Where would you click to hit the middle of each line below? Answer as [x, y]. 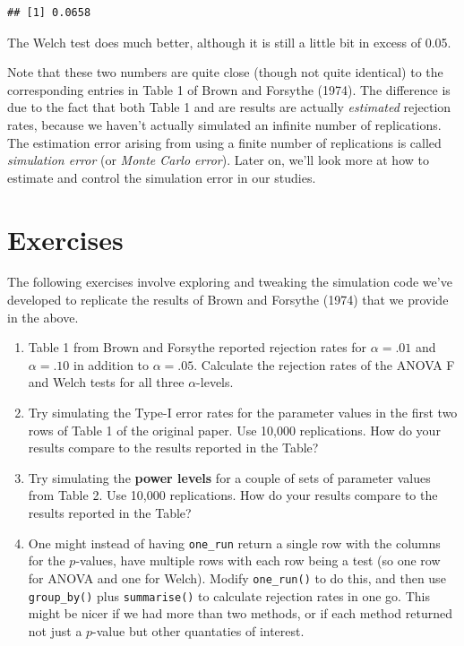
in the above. [43, 317]
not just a [55, 630]
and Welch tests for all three [106, 382]
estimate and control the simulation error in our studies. [162, 177]
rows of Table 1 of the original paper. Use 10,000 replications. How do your [234, 430]
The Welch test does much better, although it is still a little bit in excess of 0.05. [229, 42]
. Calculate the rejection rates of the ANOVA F [324, 364]
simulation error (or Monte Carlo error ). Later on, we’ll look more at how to [218, 160]
